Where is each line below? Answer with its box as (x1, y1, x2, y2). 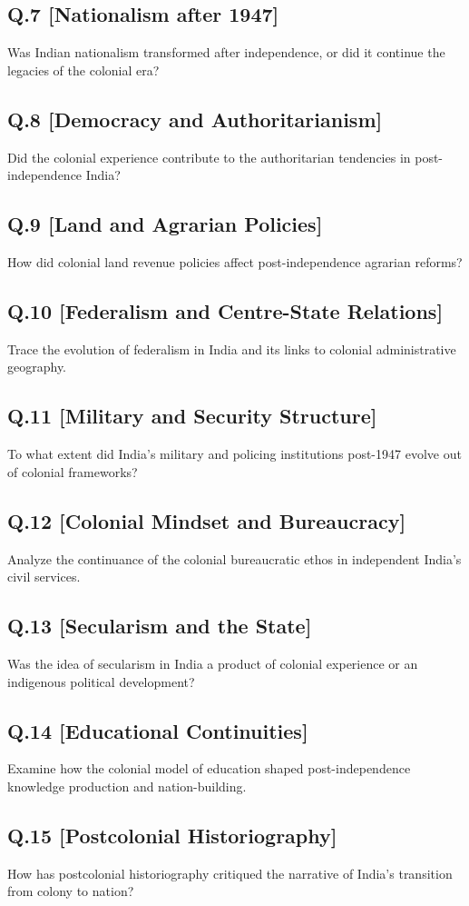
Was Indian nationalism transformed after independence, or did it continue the (7, 43, 445, 62)
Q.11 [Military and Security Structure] (7, 402, 377, 430)
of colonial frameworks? (7, 462, 138, 481)
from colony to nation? (7, 881, 134, 901)
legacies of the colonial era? (7, 60, 160, 79)
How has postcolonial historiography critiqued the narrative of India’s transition (7, 863, 453, 882)
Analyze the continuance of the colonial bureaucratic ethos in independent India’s (7, 549, 462, 568)
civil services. (7, 567, 81, 586)
